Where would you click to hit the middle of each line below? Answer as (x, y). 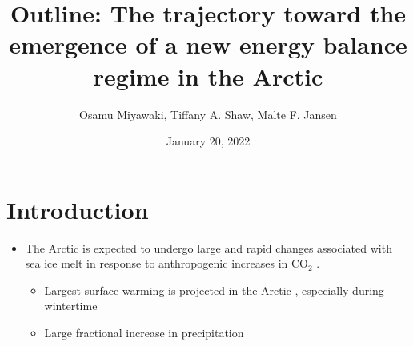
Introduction (78, 209)
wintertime (71, 306)
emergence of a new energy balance (208, 44)
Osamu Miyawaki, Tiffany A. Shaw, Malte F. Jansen (208, 114)
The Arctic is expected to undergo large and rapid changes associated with (209, 247)
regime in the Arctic (208, 76)
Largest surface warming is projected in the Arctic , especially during (214, 290)
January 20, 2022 (208, 141)
